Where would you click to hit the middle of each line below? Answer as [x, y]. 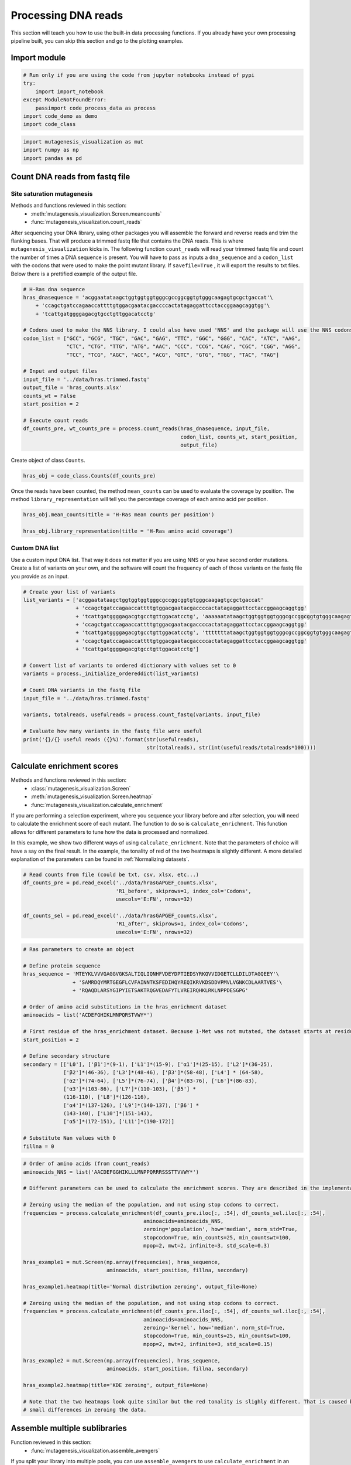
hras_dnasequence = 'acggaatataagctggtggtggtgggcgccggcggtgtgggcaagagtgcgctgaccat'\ [148, 297]
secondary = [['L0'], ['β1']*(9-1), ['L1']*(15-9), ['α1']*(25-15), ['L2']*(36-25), [148, 1064]
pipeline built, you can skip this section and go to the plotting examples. [97, 40]
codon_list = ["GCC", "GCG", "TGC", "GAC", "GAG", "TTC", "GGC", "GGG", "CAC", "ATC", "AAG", [162, 338]
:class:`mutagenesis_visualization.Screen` [81, 788]
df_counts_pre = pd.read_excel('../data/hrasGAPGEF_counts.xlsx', [120, 883]
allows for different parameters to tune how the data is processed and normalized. [110, 832]
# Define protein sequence [62, 966]
